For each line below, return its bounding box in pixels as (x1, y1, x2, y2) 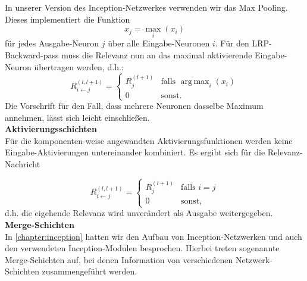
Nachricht (5, 157, 40, 170)
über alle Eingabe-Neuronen (108, 37, 210, 49)
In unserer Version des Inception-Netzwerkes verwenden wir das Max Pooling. (5, 1, 288, 13)
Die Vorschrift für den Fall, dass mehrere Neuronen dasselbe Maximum (5, 99, 264, 111)
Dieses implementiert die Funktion (5, 13, 130, 25)
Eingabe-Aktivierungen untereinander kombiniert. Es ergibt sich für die (5, 146, 265, 158)
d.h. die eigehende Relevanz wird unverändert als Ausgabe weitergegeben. (5, 207, 273, 219)
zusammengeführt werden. (42, 265, 137, 277)
